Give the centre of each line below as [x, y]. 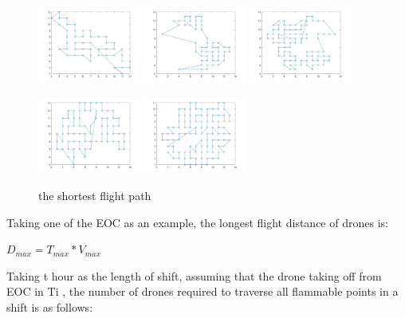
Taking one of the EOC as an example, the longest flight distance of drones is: [197, 222]
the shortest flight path [95, 195]
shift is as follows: [50, 306]
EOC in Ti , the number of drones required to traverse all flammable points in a [202, 291]
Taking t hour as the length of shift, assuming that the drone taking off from [194, 275]
